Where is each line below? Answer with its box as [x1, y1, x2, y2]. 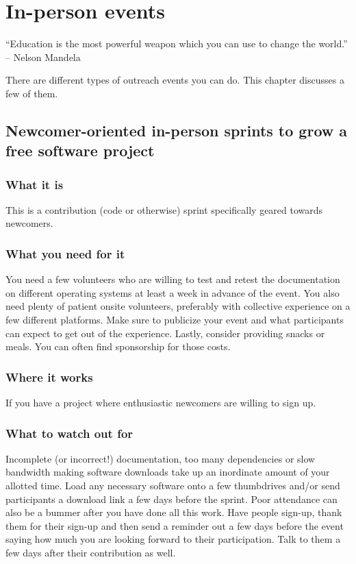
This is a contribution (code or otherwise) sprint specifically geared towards [5, 202, 323, 217]
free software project [5, 140, 155, 161]
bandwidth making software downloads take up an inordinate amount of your [5, 465, 330, 479]
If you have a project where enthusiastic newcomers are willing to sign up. [5, 395, 316, 410]
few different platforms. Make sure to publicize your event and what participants [5, 312, 344, 327]
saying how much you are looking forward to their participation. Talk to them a [5, 532, 341, 546]
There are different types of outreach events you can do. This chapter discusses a [5, 73, 344, 87]
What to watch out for [5, 424, 133, 441]
